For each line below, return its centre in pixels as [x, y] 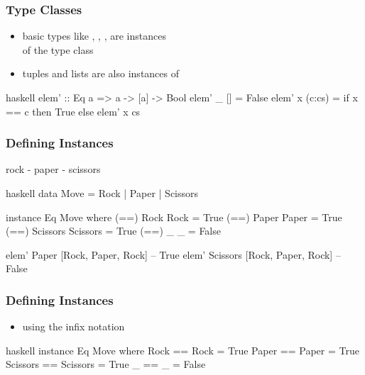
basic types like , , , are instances [94, 36]
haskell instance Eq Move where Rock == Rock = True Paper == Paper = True [182, 350]
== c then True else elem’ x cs [73, 111]
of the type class [58, 49]
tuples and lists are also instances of [101, 73]
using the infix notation [73, 326]
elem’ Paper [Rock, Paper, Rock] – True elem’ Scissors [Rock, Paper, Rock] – [173, 254]
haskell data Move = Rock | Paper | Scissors [102, 193]
